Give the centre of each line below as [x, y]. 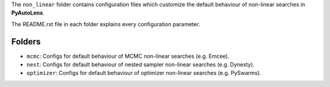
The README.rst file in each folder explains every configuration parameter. [106, 24]
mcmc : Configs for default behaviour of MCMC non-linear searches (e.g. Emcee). [128, 56]
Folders [26, 42]
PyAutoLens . [28, 13]
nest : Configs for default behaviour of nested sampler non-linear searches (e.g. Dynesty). [141, 64]
